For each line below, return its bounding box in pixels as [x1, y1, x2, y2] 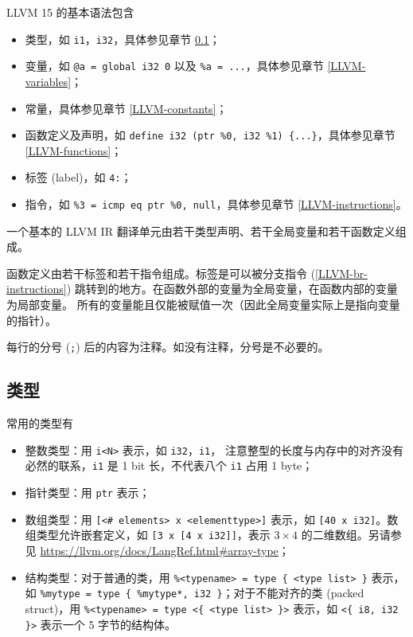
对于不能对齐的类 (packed [233, 584, 364, 601]
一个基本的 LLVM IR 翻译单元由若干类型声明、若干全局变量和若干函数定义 [6, 222, 395, 239]
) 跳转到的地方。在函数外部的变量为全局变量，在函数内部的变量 [66, 280, 398, 297]
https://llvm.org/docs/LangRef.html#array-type [40, 541, 279, 558]
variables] [25, 72, 72, 89]
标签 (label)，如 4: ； [25, 169, 132, 186]
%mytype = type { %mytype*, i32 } [40, 588, 223, 600]
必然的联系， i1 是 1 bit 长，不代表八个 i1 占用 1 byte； [25, 457, 314, 474]
